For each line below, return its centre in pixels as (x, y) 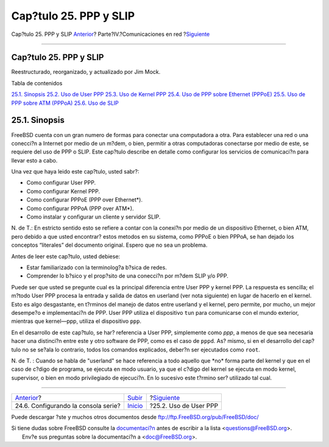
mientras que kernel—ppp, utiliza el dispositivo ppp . (76, 321)
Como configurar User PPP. (61, 183)
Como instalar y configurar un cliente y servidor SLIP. (94, 217)
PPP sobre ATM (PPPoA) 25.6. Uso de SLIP (65, 103)
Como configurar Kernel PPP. (63, 191)
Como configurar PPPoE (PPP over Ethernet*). (85, 200)
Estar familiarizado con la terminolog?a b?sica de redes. (97, 267)
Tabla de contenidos (37, 83)
